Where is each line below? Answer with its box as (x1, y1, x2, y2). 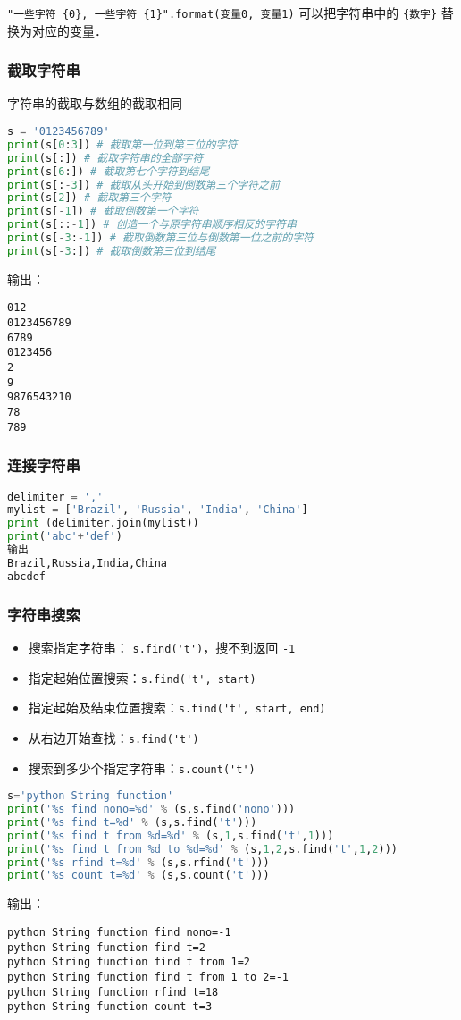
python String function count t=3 (7, 1000, 213, 1014)
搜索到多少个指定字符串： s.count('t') (28, 758, 256, 777)
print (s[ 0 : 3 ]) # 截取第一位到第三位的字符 (7, 138, 238, 151)
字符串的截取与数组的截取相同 (7, 94, 182, 113)
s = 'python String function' (7, 789, 174, 803)
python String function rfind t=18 (7, 985, 219, 999)
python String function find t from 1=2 (7, 956, 251, 969)
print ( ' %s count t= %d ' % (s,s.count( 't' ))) (7, 869, 270, 882)
